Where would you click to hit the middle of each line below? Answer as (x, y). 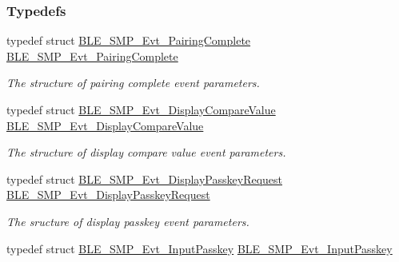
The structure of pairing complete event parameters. (133, 83)
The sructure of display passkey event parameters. (128, 221)
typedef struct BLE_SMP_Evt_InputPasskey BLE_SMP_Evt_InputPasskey (199, 248)
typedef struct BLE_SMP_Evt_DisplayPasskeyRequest (145, 179)
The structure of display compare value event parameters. (146, 152)
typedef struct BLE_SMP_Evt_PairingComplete (129, 40)
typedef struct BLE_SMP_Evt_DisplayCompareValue (141, 109)
